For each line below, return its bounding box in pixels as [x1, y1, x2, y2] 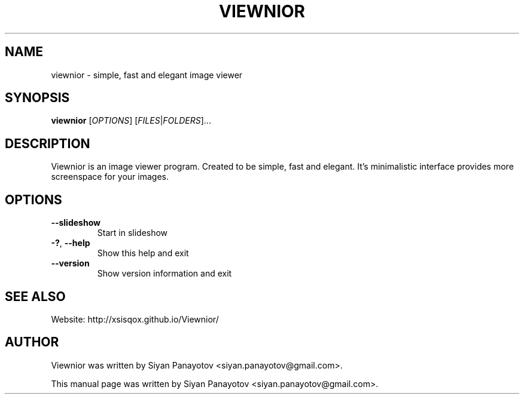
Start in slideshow [97, 228, 168, 238]
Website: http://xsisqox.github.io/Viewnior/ [51, 314, 219, 324]
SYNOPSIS [5, 90, 70, 106]
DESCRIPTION [5, 136, 90, 151]
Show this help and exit [97, 248, 189, 259]
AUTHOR [5, 334, 59, 350]
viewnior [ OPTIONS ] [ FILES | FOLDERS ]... [51, 115, 211, 126]
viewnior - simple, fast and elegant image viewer [51, 69, 243, 80]
